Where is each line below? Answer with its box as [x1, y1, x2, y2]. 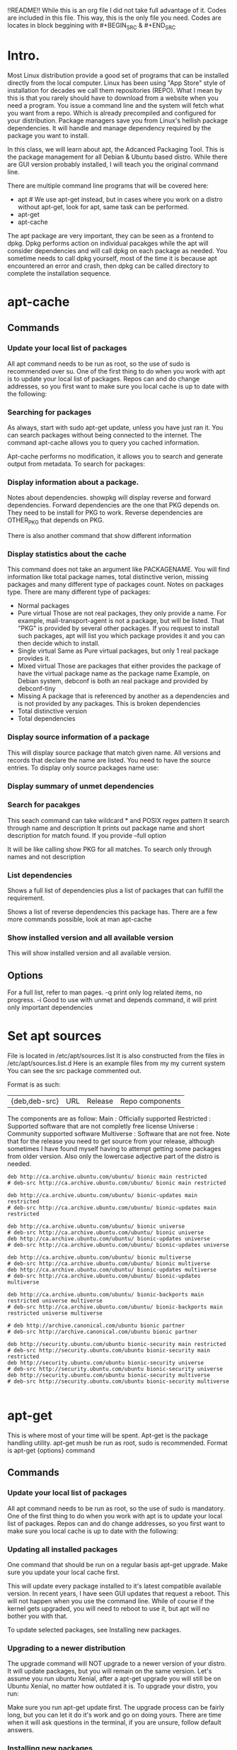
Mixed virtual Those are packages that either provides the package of [17, 662, 221, 671]
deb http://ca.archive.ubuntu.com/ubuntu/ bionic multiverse [7, 1254, 192, 1261]
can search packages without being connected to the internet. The [7, 430, 202, 439]
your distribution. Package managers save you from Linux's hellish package [7, 116, 229, 125]
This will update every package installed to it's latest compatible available [7, 1582, 221, 1591]
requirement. [7, 894, 45, 902]
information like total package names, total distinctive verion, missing [7, 573, 209, 581]
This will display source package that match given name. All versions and [7, 748, 221, 757]
